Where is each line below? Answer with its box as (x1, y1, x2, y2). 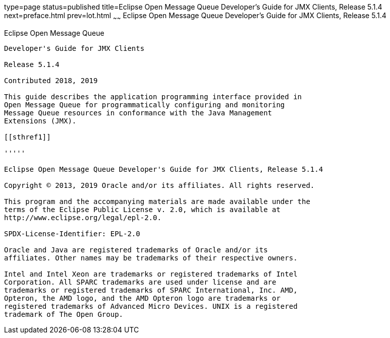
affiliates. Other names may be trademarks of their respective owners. (4, 253, 298, 262)
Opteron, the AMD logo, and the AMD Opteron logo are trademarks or (4, 294, 281, 302)
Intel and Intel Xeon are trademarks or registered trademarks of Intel (4, 269, 298, 278)
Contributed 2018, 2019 (4, 76, 98, 85)
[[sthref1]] (4, 132, 51, 141)
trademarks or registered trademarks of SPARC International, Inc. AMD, (4, 286, 298, 294)
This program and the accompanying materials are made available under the (4, 197, 310, 206)
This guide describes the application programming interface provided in (4, 92, 302, 101)
